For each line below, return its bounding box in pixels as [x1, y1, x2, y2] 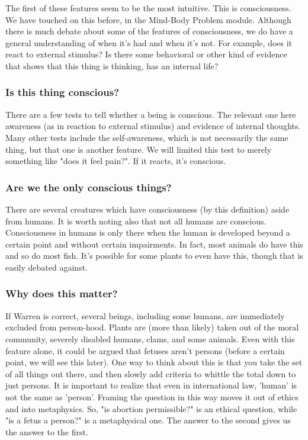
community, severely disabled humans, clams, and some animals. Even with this [5, 332, 295, 345]
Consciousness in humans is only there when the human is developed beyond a [5, 226, 290, 239]
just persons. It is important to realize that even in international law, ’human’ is [5, 379, 297, 391]
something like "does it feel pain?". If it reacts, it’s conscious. [5, 155, 226, 167]
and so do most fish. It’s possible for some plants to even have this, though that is [5, 249, 303, 262]
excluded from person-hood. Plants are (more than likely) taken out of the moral [5, 321, 299, 333]
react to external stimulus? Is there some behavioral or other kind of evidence [5, 48, 287, 60]
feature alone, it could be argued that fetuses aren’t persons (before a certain [5, 344, 285, 357]
